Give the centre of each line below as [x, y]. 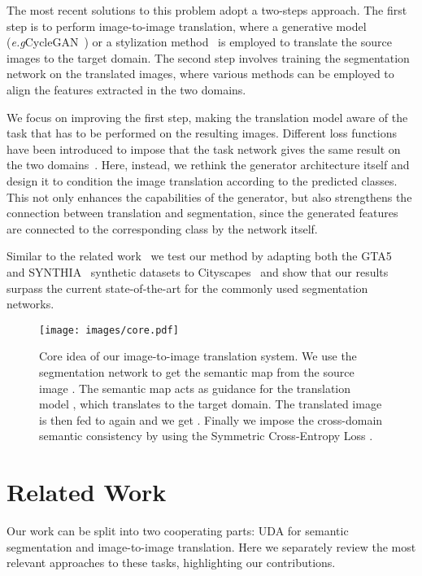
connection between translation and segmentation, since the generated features [202, 213]
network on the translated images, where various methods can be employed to [200, 74]
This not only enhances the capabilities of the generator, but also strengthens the [209, 196]
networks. [30, 304]
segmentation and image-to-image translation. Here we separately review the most [211, 546]
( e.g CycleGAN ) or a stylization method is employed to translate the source [199, 42]
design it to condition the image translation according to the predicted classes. [202, 180]
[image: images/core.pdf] [109, 330]
